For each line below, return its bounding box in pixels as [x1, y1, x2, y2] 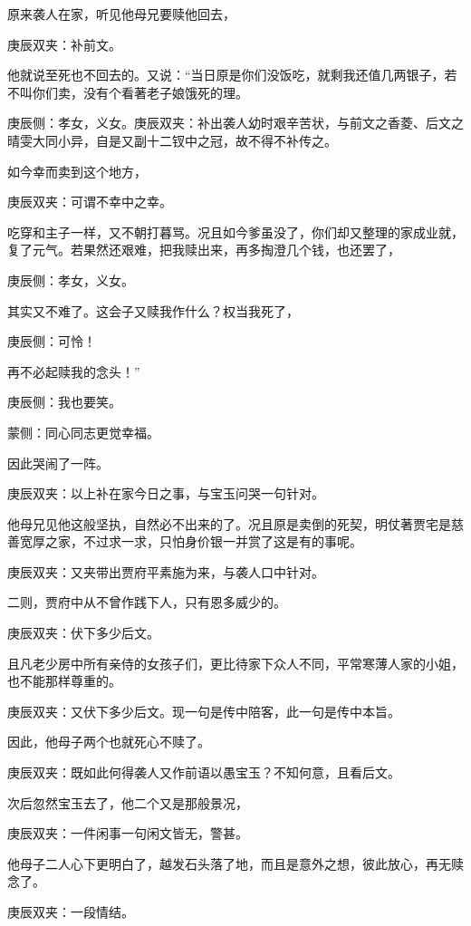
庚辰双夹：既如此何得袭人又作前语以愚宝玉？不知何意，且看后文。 [7, 763, 400, 782]
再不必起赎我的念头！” [7, 362, 140, 381]
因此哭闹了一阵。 [7, 453, 109, 472]
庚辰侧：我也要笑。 [7, 392, 121, 411]
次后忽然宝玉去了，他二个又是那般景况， [7, 793, 248, 812]
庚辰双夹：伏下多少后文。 [7, 623, 159, 642]
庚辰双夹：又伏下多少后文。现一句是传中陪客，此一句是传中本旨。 [7, 701, 400, 720]
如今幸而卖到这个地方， [7, 161, 147, 180]
